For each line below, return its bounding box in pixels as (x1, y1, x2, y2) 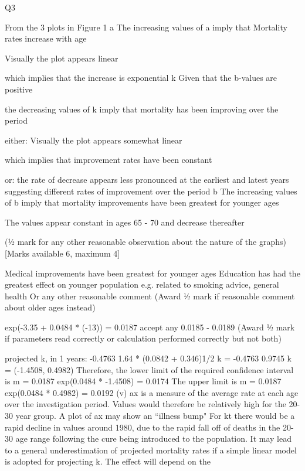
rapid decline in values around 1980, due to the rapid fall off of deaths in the (5, 421, 280, 433)
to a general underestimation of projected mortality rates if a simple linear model (5, 443, 297, 456)
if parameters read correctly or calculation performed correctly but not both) (5, 332, 282, 344)
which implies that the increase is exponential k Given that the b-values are (5, 71, 277, 84)
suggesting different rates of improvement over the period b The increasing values (5, 185, 297, 197)
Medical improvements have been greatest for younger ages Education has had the (5, 267, 300, 279)
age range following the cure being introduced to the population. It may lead (15, 432, 292, 445)
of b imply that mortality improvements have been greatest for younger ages (5, 196, 279, 209)
